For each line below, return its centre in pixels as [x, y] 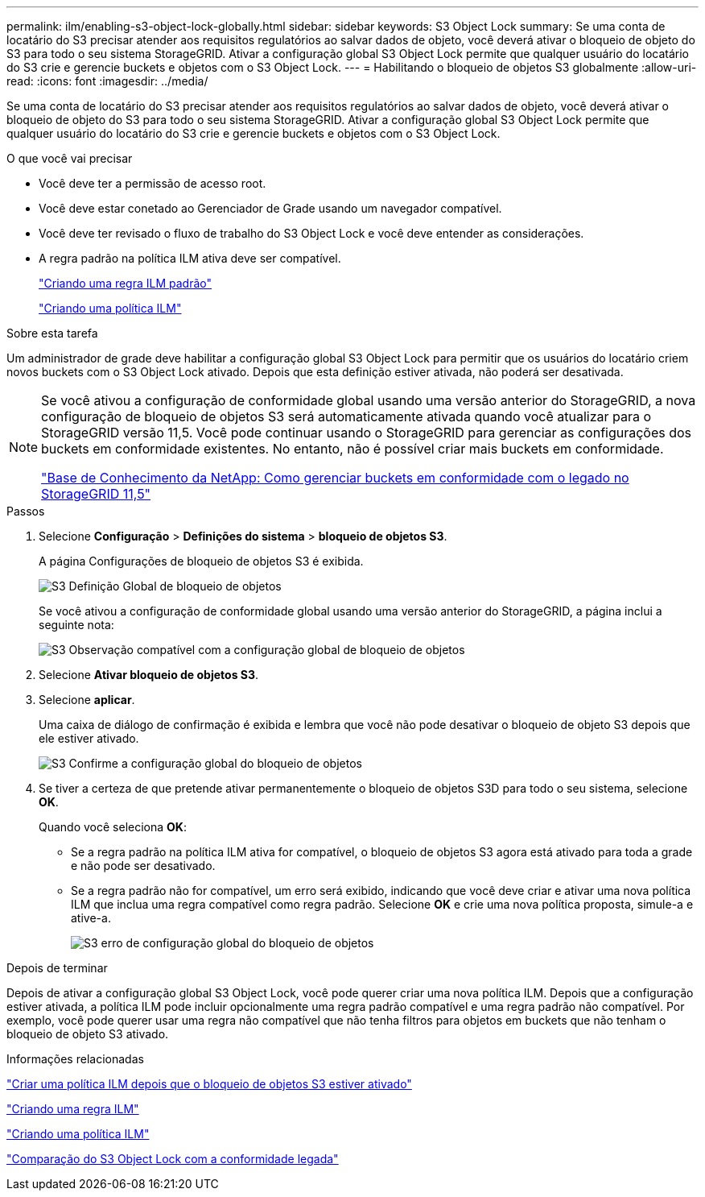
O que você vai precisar [70, 158]
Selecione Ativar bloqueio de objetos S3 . [149, 675]
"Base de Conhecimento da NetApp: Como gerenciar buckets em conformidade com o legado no [335, 478]
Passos [26, 511]
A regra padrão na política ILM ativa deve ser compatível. [190, 258]
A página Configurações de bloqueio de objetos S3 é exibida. [201, 561]
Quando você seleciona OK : [113, 827]
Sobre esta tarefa [52, 333]
